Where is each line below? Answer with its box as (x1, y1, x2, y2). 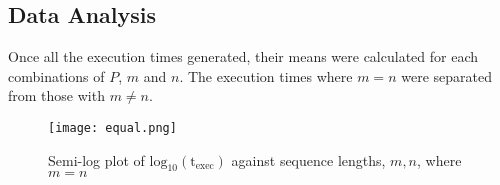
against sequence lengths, (231, 149, 386, 170)
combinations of (8, 65, 105, 86)
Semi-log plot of (48, 149, 145, 170)
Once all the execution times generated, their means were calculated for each (8, 46, 479, 67)
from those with (8, 85, 105, 106)
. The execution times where (179, 65, 353, 86)
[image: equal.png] (48, 120, 177, 135)
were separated (401, 65, 492, 86)
